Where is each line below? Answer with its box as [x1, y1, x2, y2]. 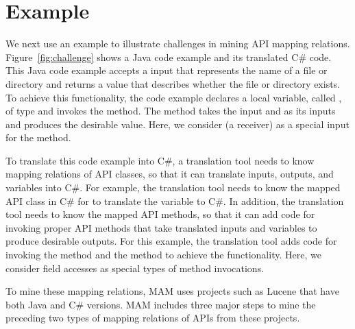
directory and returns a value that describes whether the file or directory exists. [5, 76, 341, 90]
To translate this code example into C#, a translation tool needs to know [5, 153, 315, 167]
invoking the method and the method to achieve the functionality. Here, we [5, 247, 321, 262]
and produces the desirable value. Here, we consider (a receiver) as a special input [5, 117, 350, 131]
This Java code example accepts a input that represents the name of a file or [5, 63, 328, 77]
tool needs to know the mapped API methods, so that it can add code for [5, 207, 315, 221]
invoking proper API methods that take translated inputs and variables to [5, 220, 317, 234]
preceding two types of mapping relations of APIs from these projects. [5, 310, 300, 325]
